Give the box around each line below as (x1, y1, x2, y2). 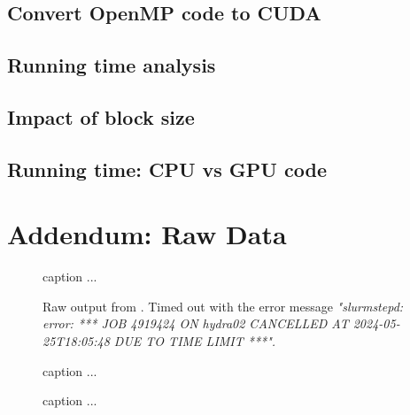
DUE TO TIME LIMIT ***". (113, 332, 276, 350)
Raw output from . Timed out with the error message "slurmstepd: (43, 296, 404, 315)
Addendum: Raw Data (7, 216, 287, 252)
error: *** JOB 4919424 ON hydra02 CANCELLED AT (43, 314, 349, 333)
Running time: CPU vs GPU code (7, 155, 327, 182)
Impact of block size (7, 103, 195, 130)
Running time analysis (7, 51, 216, 79)
